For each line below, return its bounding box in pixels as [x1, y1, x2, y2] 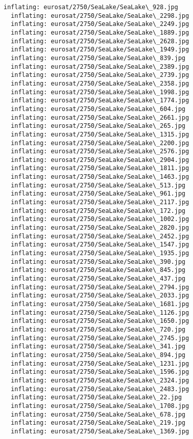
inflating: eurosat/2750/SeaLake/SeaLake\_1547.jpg [11, 241, 189, 249]
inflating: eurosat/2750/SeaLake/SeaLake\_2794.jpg [11, 283, 189, 291]
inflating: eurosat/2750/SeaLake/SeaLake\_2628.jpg [11, 37, 189, 45]
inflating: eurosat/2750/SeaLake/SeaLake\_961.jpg [11, 190, 185, 198]
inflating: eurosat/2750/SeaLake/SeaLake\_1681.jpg [11, 300, 189, 308]
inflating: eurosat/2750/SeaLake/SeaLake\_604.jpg [11, 105, 185, 113]
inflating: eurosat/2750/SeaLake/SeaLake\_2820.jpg [11, 224, 189, 232]
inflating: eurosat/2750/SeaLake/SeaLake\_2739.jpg [11, 71, 189, 79]
